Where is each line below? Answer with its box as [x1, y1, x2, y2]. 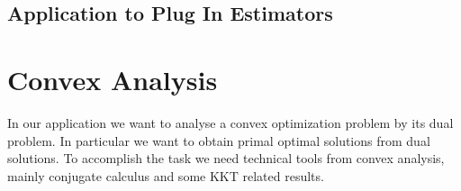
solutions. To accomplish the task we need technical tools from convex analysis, [7, 149, 445, 168]
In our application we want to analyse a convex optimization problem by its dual [7, 113, 454, 132]
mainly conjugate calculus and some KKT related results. [7, 166, 324, 185]
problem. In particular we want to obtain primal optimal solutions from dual [7, 131, 430, 150]
